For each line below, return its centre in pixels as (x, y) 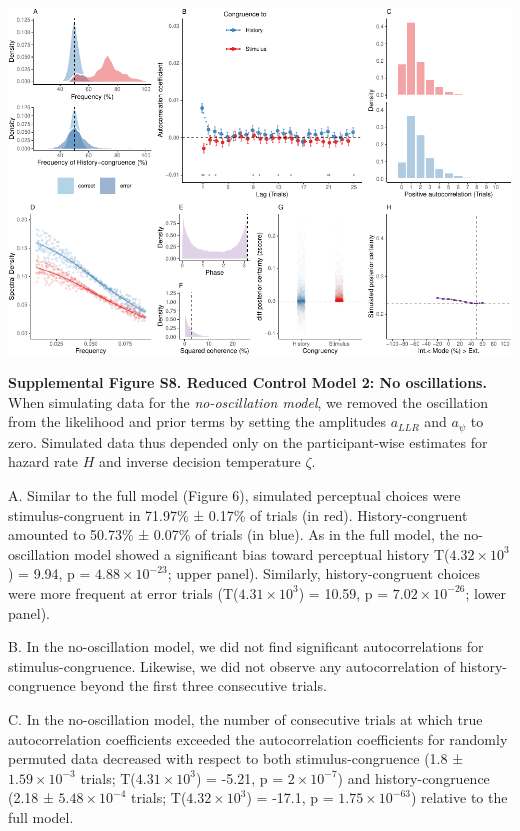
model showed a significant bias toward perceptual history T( (262, 553)
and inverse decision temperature (200, 461)
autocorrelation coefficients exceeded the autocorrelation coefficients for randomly (258, 738)
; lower (485, 592)
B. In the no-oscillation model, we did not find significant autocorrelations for (246, 646)
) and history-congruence (413, 777)
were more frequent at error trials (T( (123, 592)
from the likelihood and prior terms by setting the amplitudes (197, 421)
